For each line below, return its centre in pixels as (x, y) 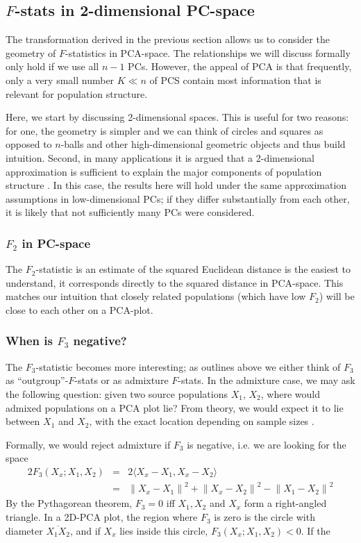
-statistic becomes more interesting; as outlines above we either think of (188, 366)
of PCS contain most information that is (235, 80)
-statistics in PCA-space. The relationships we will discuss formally (208, 52)
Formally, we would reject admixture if (88, 444)
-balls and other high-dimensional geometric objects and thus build (203, 144)
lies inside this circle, (164, 530)
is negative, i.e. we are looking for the (267, 444)
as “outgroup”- (37, 380)
